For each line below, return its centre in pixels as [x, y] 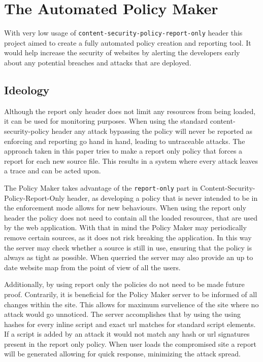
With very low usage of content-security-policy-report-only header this [123, 33]
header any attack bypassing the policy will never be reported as [152, 131]
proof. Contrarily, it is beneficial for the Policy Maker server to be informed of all [131, 294]
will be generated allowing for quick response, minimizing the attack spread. [122, 354]
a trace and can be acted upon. [53, 171]
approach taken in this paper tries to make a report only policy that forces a [123, 151]
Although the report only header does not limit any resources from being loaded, [130, 111]
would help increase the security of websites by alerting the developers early [122, 52]
